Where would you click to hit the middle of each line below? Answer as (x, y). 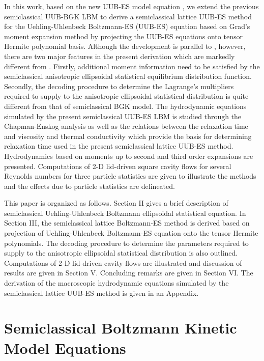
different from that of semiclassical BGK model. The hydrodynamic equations (125, 106)
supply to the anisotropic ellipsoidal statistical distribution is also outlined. (121, 253)
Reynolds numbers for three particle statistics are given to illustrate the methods (130, 176)
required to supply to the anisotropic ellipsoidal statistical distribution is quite (126, 96)
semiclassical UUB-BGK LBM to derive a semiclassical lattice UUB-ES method (128, 16)
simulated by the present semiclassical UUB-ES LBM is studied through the (123, 116)
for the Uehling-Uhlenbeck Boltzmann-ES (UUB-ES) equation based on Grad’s (127, 26)
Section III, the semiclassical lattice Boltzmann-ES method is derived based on (127, 223)
